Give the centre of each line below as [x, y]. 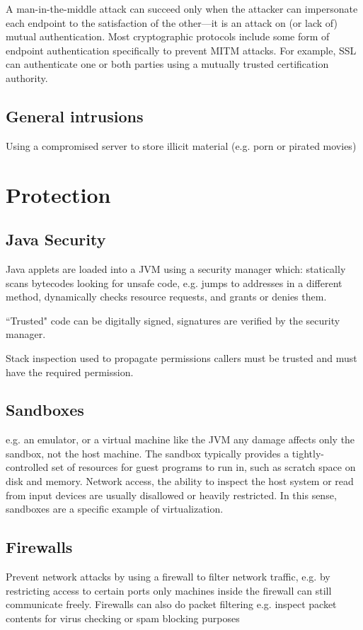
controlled [27, 467]
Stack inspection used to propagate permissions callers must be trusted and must [181, 357]
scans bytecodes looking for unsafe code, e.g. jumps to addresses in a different [174, 282]
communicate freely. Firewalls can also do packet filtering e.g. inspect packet [171, 604]
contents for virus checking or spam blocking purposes [123, 618]
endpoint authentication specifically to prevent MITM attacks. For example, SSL [181, 50]
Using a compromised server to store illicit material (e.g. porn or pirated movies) [181, 145]
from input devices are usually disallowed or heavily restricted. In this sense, [171, 495]
